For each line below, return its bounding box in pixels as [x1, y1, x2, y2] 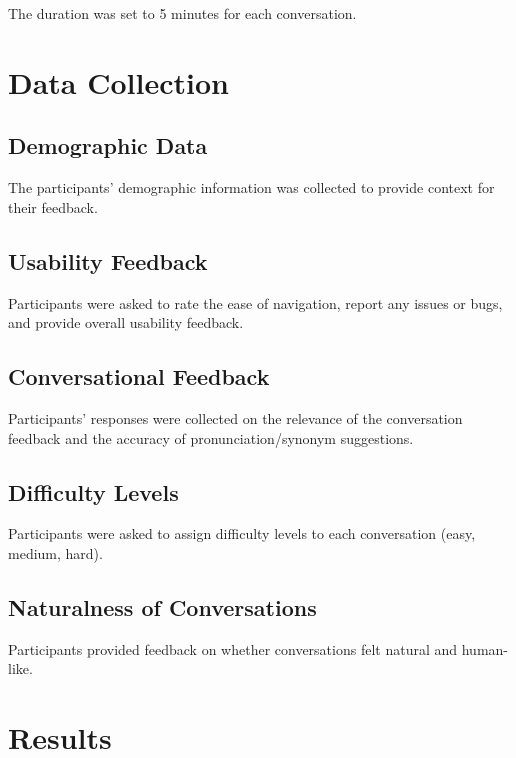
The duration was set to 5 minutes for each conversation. [8, 3, 357, 23]
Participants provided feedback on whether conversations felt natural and [8, 638, 458, 659]
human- [461, 638, 508, 659]
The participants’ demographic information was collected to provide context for [8, 177, 495, 198]
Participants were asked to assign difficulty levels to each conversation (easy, [8, 523, 476, 544]
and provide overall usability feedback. [8, 312, 244, 333]
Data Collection [8, 61, 229, 102]
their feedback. [8, 196, 98, 217]
